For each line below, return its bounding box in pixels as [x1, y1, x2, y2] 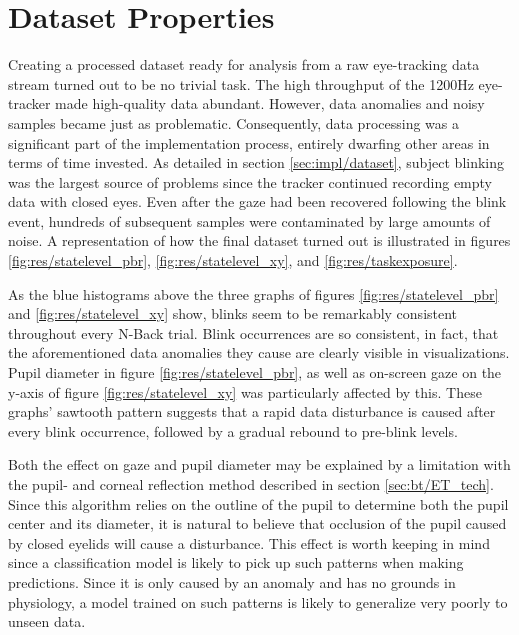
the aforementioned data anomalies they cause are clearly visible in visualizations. [8, 342, 510, 363]
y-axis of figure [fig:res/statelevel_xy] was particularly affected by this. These [8, 381, 482, 402]
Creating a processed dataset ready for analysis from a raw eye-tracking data [8, 54, 480, 75]
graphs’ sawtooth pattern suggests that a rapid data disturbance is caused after [8, 401, 496, 422]
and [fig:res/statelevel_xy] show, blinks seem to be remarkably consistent [8, 303, 458, 324]
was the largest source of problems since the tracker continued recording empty [8, 171, 492, 192]
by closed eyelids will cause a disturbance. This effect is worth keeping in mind [8, 532, 490, 553]
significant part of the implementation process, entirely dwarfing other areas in [8, 132, 490, 153]
